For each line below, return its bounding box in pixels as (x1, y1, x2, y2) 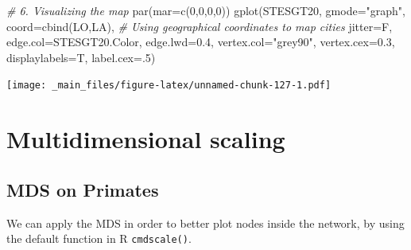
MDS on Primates (6, 177, 159, 201)
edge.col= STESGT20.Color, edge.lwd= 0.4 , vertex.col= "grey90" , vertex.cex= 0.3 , (6, 33, 395, 50)
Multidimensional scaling (6, 123, 285, 155)
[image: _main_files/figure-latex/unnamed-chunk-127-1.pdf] (6, 80, 332, 92)
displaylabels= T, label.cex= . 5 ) (6, 49, 156, 65)
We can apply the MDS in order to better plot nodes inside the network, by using (6, 214, 405, 231)
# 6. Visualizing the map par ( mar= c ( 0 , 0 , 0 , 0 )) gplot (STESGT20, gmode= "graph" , (6, 2, 405, 18)
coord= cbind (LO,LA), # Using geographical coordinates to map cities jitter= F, (6, 18, 393, 34)
